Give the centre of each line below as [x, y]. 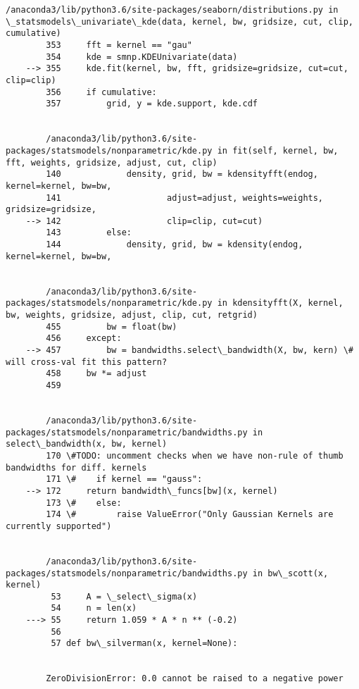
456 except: [84, 339]
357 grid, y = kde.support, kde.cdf [152, 104]
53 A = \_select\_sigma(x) [124, 596]
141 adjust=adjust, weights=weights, [185, 198]
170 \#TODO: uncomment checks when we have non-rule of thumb [195, 455]
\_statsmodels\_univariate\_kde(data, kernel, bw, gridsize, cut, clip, [179, 21]
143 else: [89, 233]
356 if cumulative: [101, 92]
